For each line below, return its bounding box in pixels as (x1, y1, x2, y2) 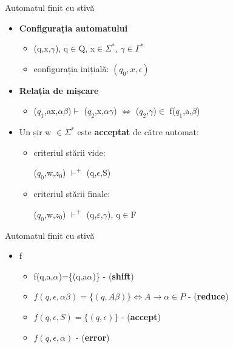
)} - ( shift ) (92, 269, 134, 282)
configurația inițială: (33, 62, 109, 75)
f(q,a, (33, 269, 53, 282)
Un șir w (19, 125, 52, 138)
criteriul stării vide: (33, 146, 106, 158)
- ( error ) (75, 330, 110, 343)
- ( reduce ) (187, 290, 229, 303)
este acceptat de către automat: (77, 125, 199, 138)
